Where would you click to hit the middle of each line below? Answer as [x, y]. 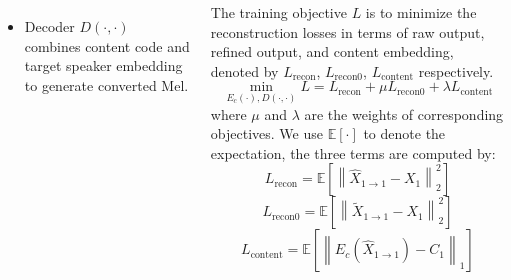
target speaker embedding [103, 65]
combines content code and [107, 45]
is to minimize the [421, 12]
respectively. [456, 70]
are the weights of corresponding [404, 113]
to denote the [404, 133]
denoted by [244, 70]
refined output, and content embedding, [332, 51]
